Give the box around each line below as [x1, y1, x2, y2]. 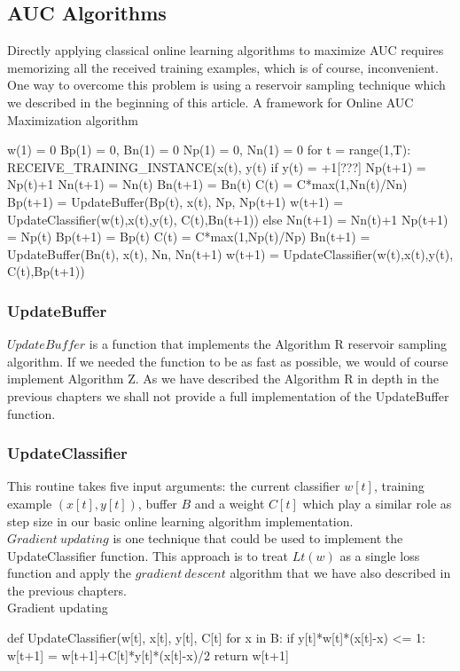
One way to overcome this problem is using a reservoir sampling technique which [7, 75, 446, 94]
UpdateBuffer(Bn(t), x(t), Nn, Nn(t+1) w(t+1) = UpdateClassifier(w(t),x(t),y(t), [7, 244, 454, 263]
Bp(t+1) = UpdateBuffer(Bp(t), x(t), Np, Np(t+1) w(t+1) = [7, 192, 344, 210]
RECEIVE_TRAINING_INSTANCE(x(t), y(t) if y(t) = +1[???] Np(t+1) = [7, 157, 426, 176]
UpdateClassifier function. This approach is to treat [7, 546, 289, 564]
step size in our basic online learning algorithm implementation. [7, 511, 354, 530]
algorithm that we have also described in [230, 564, 451, 582]
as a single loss [339, 546, 420, 564]
